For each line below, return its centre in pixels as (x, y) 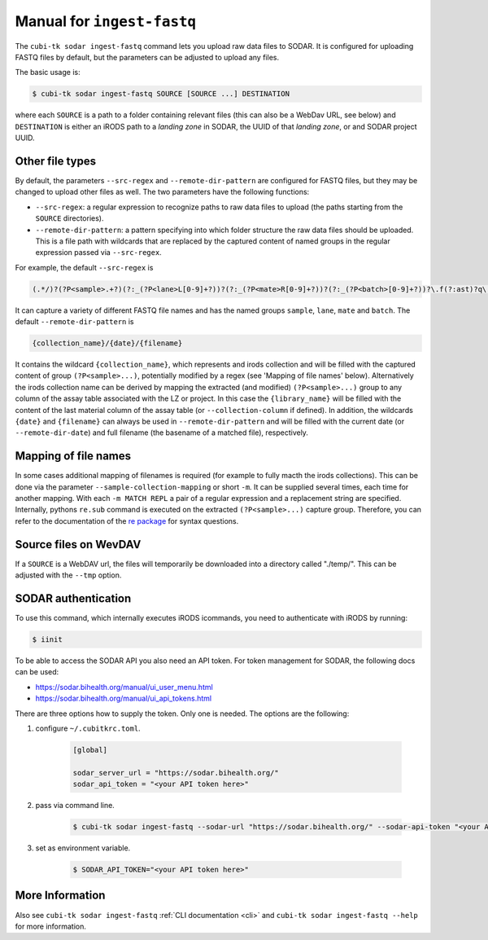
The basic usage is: (48, 72)
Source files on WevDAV (78, 545)
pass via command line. (75, 806)
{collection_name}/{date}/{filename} (107, 343)
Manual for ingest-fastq (106, 21)
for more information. (51, 926)
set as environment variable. (83, 848)
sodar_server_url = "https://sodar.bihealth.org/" (176, 773)
